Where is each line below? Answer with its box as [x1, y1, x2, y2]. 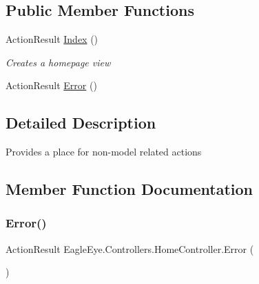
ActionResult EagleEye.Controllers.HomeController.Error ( [6, 241, 254, 256]
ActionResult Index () [6, 32, 99, 46]
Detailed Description [6, 112, 156, 133]
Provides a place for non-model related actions [6, 144, 202, 159]
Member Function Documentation [6, 178, 253, 200]
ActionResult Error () [6, 78, 97, 93]
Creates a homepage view [6, 55, 111, 69]
